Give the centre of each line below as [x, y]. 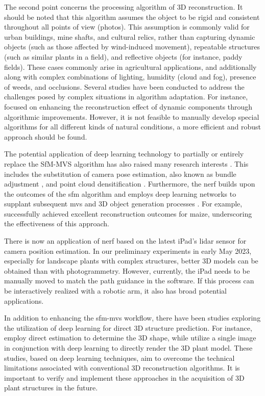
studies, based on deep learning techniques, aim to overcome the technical [119, 358]
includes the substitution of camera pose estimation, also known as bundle [120, 174]
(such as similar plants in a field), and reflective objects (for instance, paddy [123, 56]
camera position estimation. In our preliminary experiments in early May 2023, [128, 250]
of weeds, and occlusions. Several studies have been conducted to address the [124, 86]
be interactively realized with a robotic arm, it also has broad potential [115, 291]
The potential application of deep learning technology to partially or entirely [124, 154]
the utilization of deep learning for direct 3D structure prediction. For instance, [128, 327]
